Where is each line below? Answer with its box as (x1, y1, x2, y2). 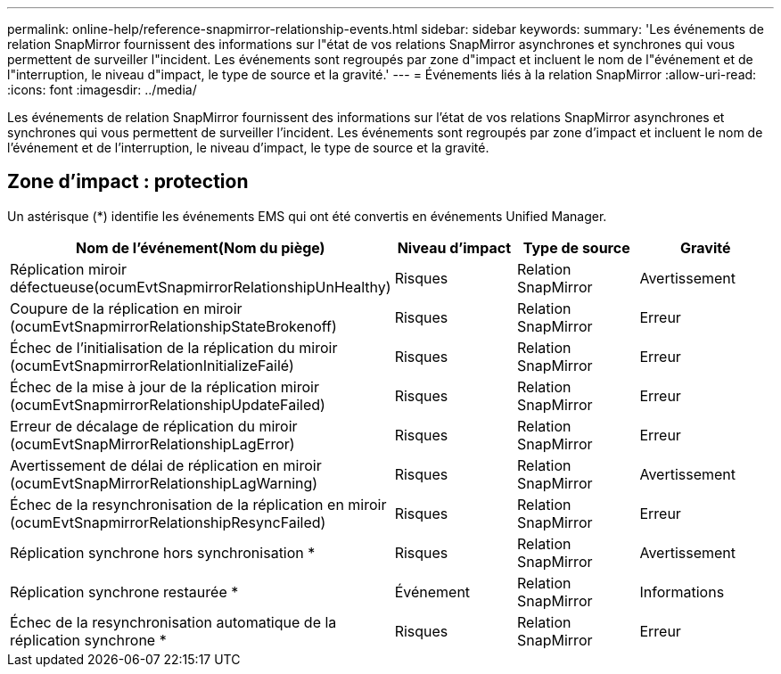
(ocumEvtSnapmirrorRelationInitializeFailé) (10, 356, 294, 374)
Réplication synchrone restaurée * (10, 582, 239, 601)
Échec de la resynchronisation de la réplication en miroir (10, 495, 387, 514)
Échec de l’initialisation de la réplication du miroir (10, 338, 338, 357)
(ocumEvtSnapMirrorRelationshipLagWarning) (10, 473, 318, 492)
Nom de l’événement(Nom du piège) (76, 238, 325, 257)
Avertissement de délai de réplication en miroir (10, 456, 322, 474)
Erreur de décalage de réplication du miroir (10, 416, 298, 435)
